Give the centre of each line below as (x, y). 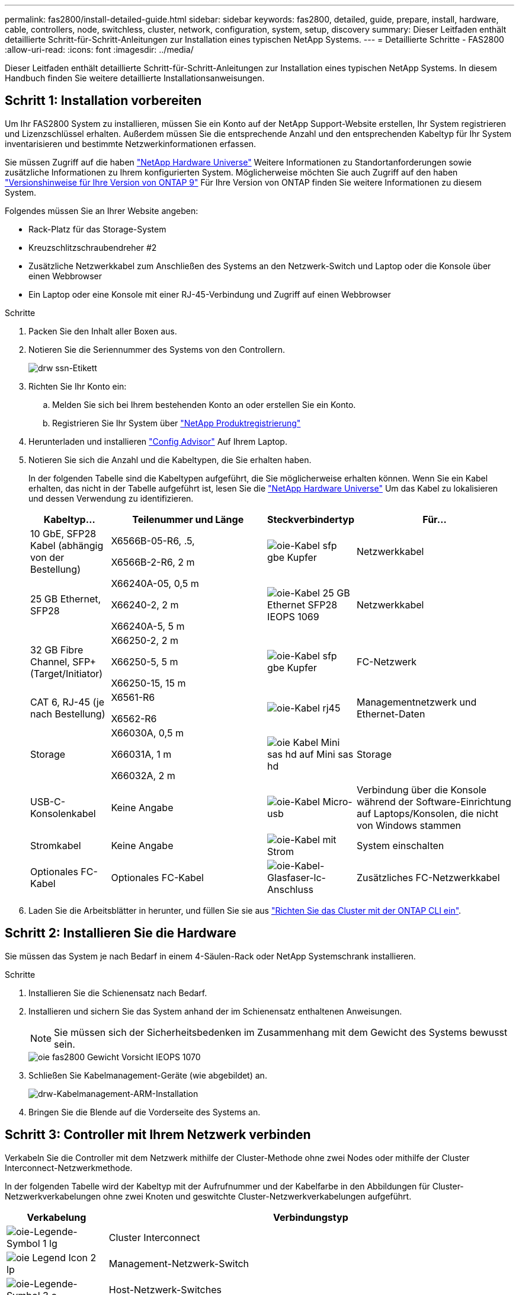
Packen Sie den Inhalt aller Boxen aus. (103, 331)
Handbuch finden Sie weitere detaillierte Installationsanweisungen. (135, 78)
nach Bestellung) (68, 714)
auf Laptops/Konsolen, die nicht (427, 813)
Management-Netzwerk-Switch (179, 1263)
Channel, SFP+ (63, 661)
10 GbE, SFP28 (63, 533)
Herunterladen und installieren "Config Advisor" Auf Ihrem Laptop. (158, 441)
